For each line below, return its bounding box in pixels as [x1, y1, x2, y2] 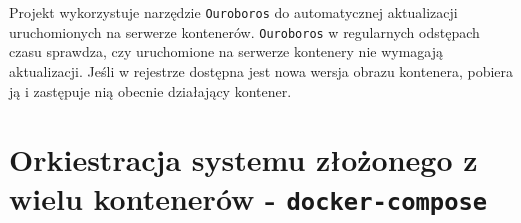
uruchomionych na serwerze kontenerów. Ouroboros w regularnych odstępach [9, 21, 480, 42]
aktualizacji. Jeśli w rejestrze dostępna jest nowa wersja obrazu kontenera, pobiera [9, 60, 514, 81]
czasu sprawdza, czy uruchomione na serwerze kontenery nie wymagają [9, 41, 443, 62]
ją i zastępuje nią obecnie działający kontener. [9, 80, 292, 101]
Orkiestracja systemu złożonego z [9, 139, 478, 180]
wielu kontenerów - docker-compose [9, 178, 488, 219]
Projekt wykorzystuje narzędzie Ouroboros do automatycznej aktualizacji [9, 2, 458, 22]
